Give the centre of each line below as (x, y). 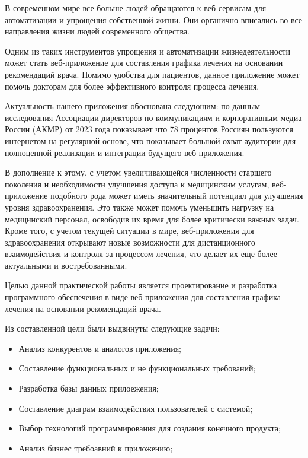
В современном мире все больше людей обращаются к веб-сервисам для (136, 8)
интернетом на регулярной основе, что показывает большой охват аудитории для (150, 140)
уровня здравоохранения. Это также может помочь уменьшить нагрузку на (139, 207)
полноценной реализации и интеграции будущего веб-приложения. (125, 152)
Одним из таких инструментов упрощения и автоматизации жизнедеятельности (147, 51)
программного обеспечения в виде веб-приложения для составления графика (143, 297)
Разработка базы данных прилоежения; (89, 388)
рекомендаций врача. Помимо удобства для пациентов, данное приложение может (152, 74)
